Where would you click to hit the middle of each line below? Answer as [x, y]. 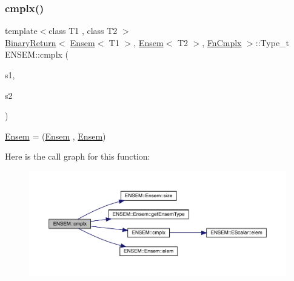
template [21, 31]
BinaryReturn [31, 42]
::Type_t [272, 42]
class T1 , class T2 [83, 31]
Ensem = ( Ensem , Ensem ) [55, 136]
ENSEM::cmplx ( [37, 54]
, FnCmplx [222, 42]
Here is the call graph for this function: [78, 156]
